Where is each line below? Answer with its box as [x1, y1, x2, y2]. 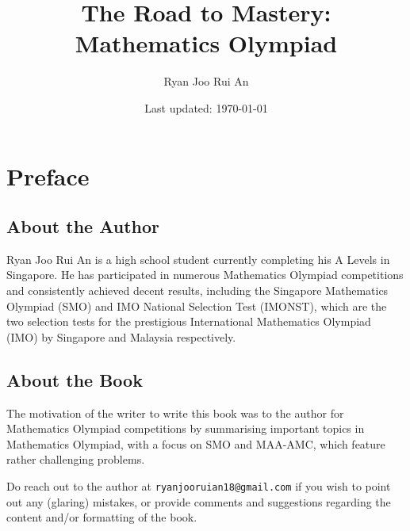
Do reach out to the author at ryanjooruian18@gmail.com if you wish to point [6, 478, 391, 495]
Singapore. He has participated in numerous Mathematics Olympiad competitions [6, 266, 404, 283]
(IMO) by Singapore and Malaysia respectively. [6, 328, 236, 345]
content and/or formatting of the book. [6, 509, 197, 525]
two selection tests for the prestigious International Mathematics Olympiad [6, 313, 371, 330]
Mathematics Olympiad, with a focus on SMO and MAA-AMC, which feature [6, 435, 385, 452]
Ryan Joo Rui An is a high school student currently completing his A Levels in [6, 250, 390, 267]
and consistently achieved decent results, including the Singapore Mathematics [6, 282, 389, 299]
